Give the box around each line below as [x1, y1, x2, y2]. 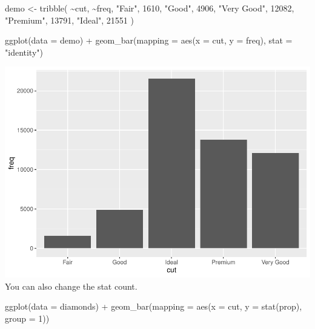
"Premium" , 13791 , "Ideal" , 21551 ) [5, 13, 134, 26]
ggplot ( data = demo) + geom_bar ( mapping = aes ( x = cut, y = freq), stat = [5, 34, 293, 47]
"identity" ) [5, 45, 43, 58]
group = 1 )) [5, 312, 50, 325]
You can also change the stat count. [5, 279, 138, 292]
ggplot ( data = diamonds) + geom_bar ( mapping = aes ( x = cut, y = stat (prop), [5, 300, 302, 313]
